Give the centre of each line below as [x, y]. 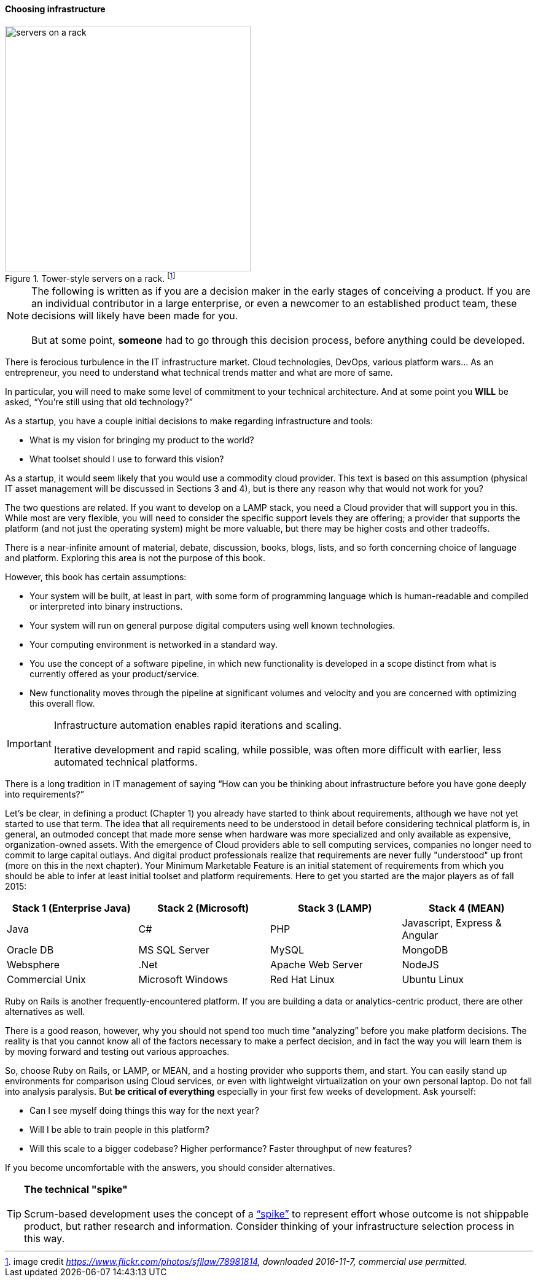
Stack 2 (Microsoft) [203, 908]
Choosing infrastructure [55, 9]
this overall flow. [62, 704]
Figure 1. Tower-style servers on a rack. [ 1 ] [90, 277]
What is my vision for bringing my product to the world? [142, 440]
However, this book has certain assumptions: [96, 577]
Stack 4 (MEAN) [466, 908]
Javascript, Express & [452, 923]
